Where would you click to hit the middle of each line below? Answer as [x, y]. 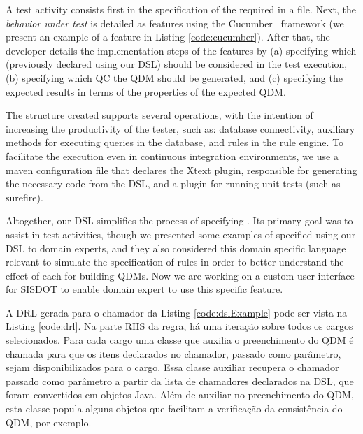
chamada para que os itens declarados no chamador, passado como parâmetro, [173, 353]
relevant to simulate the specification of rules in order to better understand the [175, 262]
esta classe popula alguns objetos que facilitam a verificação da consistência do [174, 408]
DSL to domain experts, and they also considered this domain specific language [176, 248]
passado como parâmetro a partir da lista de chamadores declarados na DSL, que [180, 381]
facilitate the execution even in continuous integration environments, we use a [172, 155]
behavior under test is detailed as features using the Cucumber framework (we [175, 23]
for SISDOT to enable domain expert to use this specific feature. [144, 289]
